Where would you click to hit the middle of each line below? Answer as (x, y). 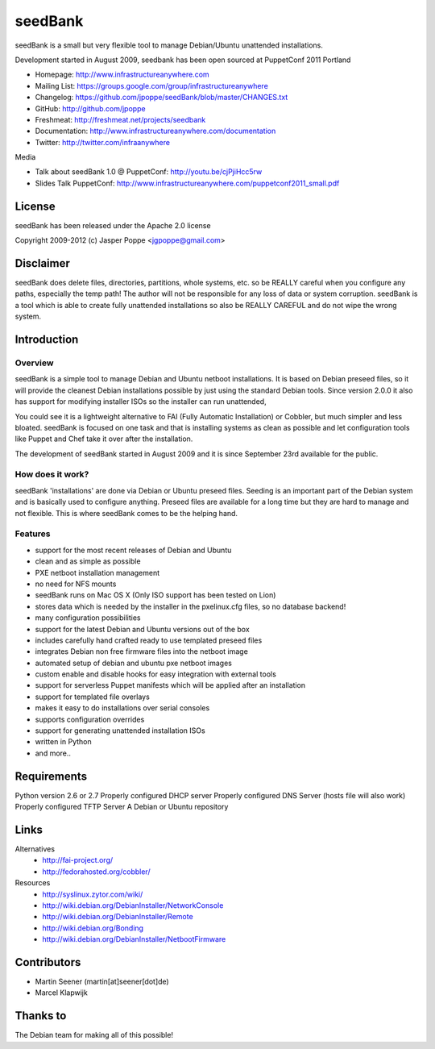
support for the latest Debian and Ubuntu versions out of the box (142, 629)
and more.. (53, 753)
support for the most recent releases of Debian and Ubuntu (133, 550)
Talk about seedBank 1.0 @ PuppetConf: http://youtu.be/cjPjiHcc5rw (149, 172)
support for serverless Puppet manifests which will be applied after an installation (170, 685)
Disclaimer (42, 263)
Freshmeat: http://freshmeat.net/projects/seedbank (120, 119)
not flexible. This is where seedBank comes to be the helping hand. (126, 513)
